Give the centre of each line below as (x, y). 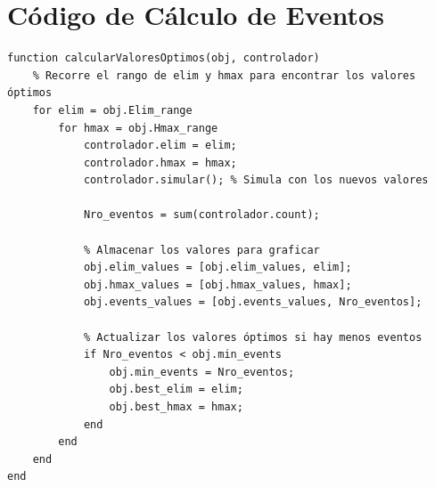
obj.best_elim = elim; (176, 390)
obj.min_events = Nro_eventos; (202, 372)
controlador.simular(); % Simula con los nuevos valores (256, 180)
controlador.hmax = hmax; (160, 162)
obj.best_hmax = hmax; (176, 407)
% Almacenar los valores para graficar (201, 250)
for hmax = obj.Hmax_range (138, 128)
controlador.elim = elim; (160, 146)
